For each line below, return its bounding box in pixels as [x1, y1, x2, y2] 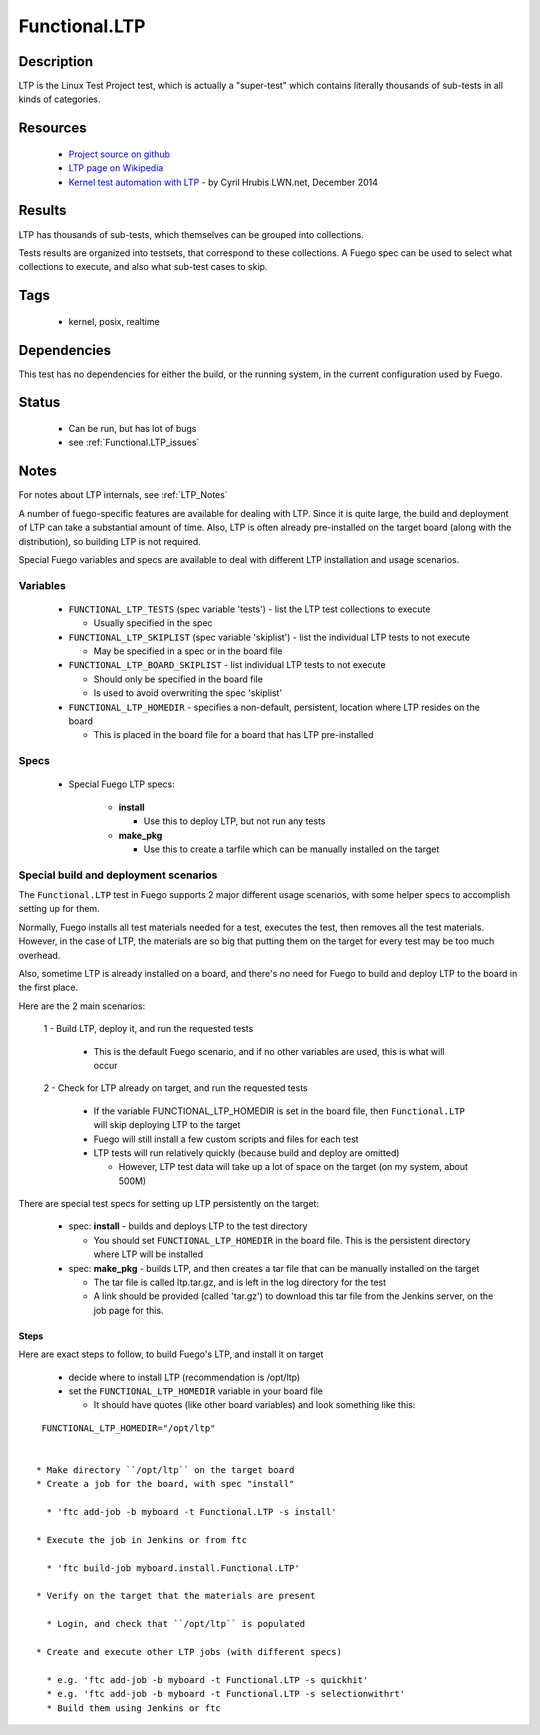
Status [18, 394, 61, 411]
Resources [18, 120, 87, 137]
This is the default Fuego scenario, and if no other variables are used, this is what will [93, 1045, 445, 1057]
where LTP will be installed [93, 1248, 204, 1260]
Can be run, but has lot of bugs [68, 423, 197, 435]
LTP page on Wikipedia [68, 162, 164, 174]
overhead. [18, 949, 61, 961]
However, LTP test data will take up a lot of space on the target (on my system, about [118, 1161, 469, 1173]
